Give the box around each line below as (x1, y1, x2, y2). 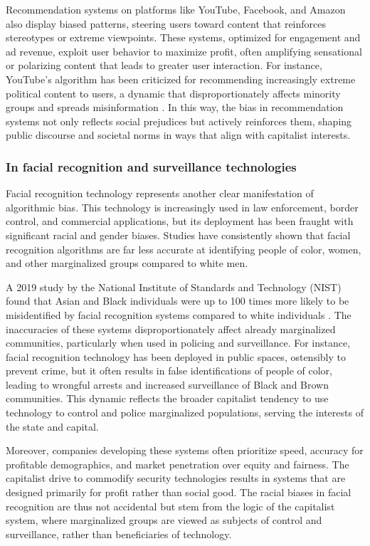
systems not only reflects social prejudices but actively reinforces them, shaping (6, 113, 352, 128)
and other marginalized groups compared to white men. (6, 256, 248, 271)
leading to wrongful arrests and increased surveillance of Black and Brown (6, 377, 329, 392)
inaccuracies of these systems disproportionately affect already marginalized (6, 321, 336, 336)
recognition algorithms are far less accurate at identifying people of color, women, (6, 241, 361, 256)
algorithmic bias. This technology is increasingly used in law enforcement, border (6, 199, 359, 214)
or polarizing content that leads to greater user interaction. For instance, (6, 58, 322, 73)
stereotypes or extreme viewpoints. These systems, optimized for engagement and (6, 30, 361, 45)
